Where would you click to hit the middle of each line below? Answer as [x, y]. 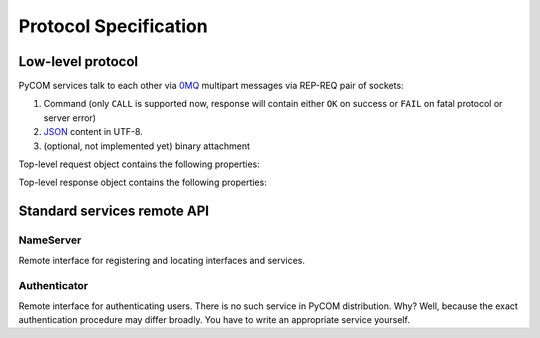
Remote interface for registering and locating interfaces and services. [161, 260]
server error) [70, 117]
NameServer [50, 240]
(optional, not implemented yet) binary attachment [146, 146]
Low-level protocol [78, 61]
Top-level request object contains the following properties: [139, 164]
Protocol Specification [113, 26]
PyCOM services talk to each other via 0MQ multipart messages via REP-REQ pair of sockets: [211, 86]
